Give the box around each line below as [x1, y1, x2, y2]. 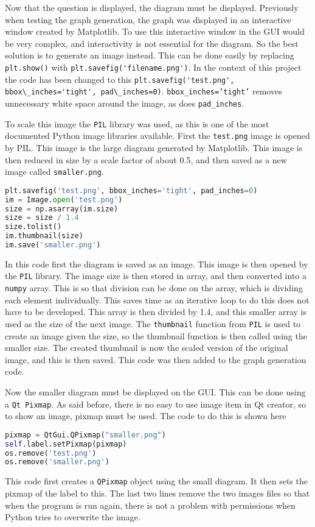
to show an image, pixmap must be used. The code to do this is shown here [5, 409, 286, 422]
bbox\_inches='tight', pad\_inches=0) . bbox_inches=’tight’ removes [5, 85, 282, 97]
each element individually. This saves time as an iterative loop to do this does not [5, 293, 310, 306]
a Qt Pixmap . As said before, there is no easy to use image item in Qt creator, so [5, 397, 306, 410]
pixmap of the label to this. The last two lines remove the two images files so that [5, 487, 310, 499]
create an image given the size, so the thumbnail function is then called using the [5, 329, 307, 342]
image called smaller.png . [5, 165, 104, 178]
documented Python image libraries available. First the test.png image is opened [5, 129, 310, 142]
